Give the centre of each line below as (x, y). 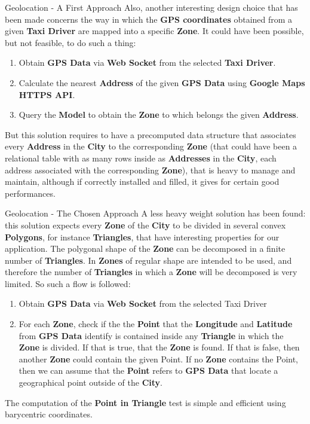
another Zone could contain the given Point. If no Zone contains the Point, (159, 359)
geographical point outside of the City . (90, 382)
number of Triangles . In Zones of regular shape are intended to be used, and (148, 260)
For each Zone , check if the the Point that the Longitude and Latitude (156, 324)
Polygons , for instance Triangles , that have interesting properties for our (142, 237)
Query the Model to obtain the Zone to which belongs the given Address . (159, 115)
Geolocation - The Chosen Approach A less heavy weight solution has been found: (155, 213)
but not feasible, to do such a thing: (70, 42)
